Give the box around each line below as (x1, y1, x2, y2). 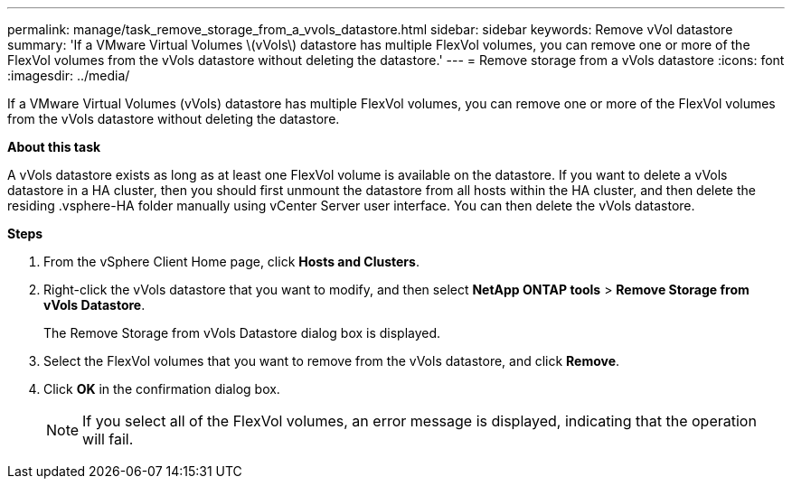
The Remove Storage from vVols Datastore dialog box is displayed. (43, 325, 441, 341)
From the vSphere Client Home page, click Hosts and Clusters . (43, 254, 420, 269)
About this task (7, 139, 101, 154)
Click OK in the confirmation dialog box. (43, 381, 280, 397)
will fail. (82, 430, 134, 448)
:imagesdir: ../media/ (7, 68, 130, 83)
